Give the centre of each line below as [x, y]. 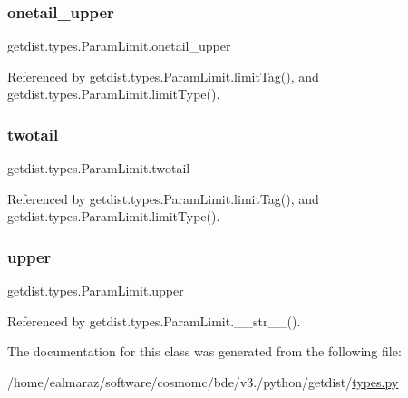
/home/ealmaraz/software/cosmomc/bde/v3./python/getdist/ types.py [203, 382]
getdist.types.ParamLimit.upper [96, 291]
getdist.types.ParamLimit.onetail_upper [119, 46]
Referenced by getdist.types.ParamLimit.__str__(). [154, 320]
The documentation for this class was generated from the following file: [204, 351]
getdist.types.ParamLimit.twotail [99, 168]
